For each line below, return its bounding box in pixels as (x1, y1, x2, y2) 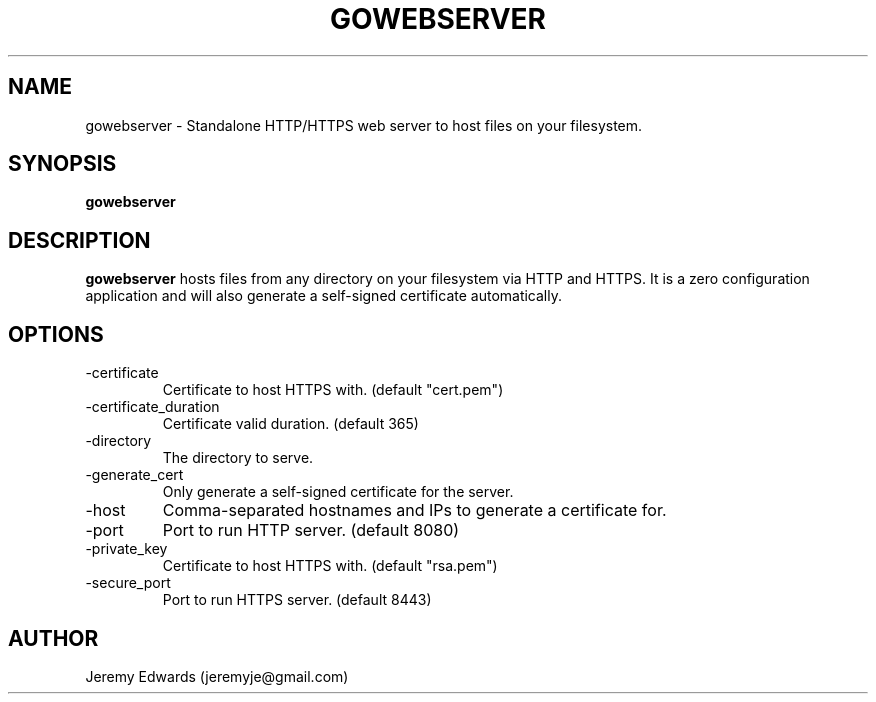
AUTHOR (8, 625, 99, 651)
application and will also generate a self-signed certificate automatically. (85, 287, 562, 305)
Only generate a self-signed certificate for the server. (162, 483, 514, 501)
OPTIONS (8, 321, 104, 347)
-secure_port (85, 574, 171, 592)
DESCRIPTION (8, 227, 151, 253)
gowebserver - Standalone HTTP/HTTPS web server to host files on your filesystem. (85, 116, 643, 134)
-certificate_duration (85, 398, 220, 416)
